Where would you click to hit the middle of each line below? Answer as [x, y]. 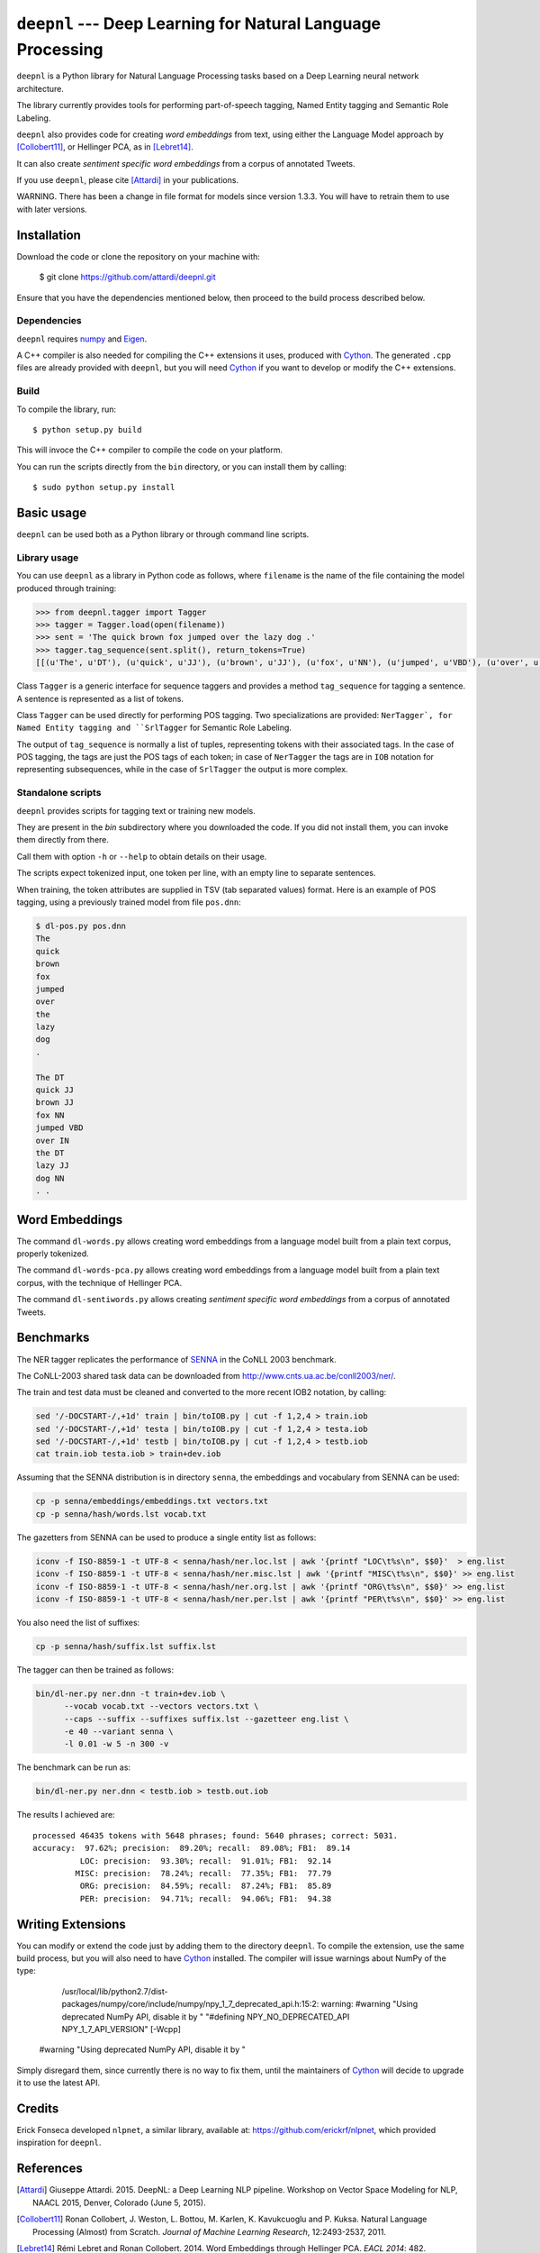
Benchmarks [53, 1338]
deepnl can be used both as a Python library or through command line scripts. [163, 534]
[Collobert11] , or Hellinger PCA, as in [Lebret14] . [105, 147]
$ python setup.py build [87, 429]
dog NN [50, 1178]
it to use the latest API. [58, 2083]
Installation [49, 235]
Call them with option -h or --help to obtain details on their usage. [142, 856]
